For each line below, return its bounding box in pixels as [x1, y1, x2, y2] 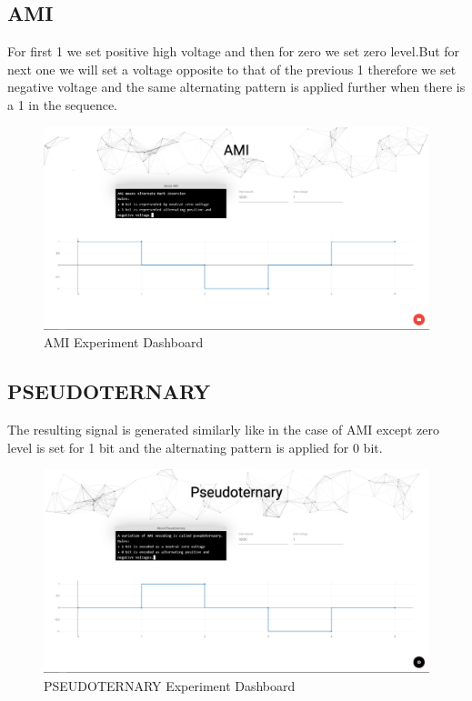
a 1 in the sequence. [7, 95, 118, 114]
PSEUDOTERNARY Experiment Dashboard [44, 676, 296, 695]
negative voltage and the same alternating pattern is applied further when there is [7, 77, 466, 96]
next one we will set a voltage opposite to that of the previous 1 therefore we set [7, 59, 457, 78]
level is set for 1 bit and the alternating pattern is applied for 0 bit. [7, 437, 383, 456]
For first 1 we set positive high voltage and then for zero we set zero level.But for [7, 42, 460, 61]
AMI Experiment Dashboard [44, 333, 204, 352]
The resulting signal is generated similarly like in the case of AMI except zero [7, 420, 439, 439]
